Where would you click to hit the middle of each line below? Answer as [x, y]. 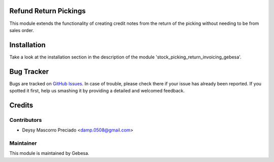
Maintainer [23, 143]
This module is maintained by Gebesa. [49, 153]
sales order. [22, 30]
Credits [21, 105]
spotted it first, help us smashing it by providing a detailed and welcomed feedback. [97, 91]
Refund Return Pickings [47, 11]
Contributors [26, 120]
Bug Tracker [29, 71]
